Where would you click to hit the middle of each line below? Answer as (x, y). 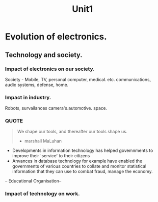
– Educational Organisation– (33, 181)
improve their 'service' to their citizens (51, 156)
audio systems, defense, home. (37, 85)
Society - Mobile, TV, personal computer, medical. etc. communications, (78, 79)
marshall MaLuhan (43, 141)
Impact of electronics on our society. (50, 69)
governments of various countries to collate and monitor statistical (79, 166)
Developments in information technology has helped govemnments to (82, 150)
